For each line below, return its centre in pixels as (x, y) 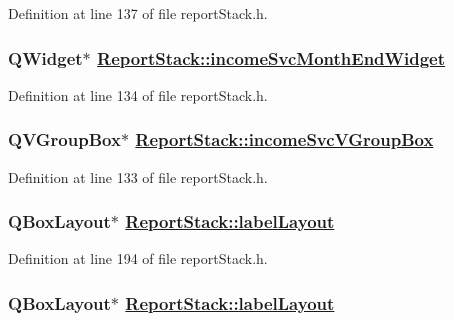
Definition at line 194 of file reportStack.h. (138, 258)
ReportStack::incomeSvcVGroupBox (284, 139)
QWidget (45, 57)
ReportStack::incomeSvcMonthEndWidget (271, 57)
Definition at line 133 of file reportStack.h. (138, 176)
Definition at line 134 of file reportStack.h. (138, 94)
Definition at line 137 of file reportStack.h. (138, 13)
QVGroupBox (64, 139)
